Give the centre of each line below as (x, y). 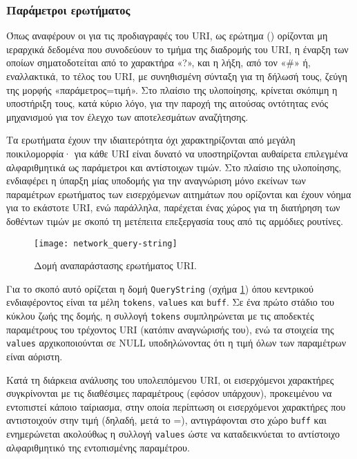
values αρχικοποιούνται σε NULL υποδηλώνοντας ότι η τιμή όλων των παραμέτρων (176, 343)
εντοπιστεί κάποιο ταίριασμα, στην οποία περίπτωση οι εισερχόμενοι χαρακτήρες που (176, 406)
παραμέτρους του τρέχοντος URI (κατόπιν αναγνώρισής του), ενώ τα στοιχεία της (170, 329)
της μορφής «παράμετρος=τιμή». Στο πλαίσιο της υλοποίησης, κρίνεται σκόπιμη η (172, 89)
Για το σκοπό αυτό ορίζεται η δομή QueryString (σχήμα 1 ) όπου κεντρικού (160, 288)
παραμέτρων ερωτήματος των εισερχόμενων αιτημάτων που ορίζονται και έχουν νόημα (179, 194)
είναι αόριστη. (35, 356)
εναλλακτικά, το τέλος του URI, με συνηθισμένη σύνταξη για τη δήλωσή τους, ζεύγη (177, 76)
